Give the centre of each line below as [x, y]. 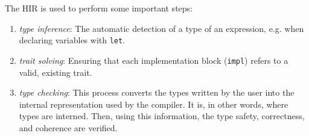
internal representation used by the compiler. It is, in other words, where [154, 104]
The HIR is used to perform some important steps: [99, 8]
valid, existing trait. [56, 72]
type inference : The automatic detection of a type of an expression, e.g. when [161, 28]
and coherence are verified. [68, 127]
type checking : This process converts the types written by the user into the [157, 92]
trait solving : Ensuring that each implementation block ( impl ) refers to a [154, 60]
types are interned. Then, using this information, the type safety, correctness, [162, 116]
